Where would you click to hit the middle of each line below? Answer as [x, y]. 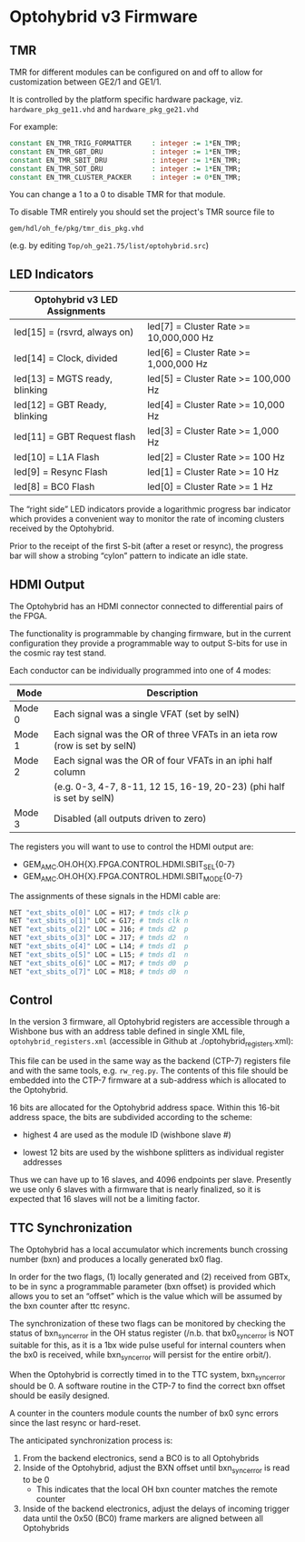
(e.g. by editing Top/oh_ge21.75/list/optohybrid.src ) [109, 245]
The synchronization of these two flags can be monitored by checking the [148, 1324]
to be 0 [36, 1480]
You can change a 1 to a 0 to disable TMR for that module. [118, 195]
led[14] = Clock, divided [66, 358]
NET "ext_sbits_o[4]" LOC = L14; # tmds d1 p [99, 946]
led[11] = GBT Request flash [75, 436]
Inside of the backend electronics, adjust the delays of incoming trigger [156, 1509]
